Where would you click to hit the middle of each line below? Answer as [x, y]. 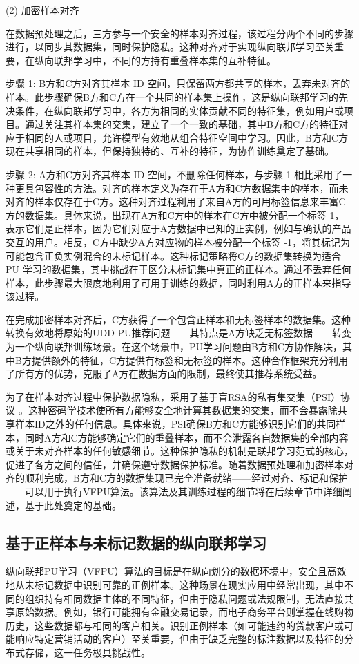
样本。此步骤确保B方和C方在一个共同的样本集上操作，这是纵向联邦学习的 [172, 96]
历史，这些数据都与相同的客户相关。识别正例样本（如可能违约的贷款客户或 [175, 625]
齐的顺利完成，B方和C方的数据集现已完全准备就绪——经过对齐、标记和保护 [177, 478]
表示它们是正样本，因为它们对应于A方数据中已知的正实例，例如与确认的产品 [178, 228]
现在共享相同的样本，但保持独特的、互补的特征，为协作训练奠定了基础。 [170, 151]
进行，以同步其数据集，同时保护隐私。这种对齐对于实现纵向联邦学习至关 [170, 47]
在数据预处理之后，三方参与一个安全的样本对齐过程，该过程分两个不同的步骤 [179, 33]
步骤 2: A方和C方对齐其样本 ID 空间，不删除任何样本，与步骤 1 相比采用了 [174, 174]
